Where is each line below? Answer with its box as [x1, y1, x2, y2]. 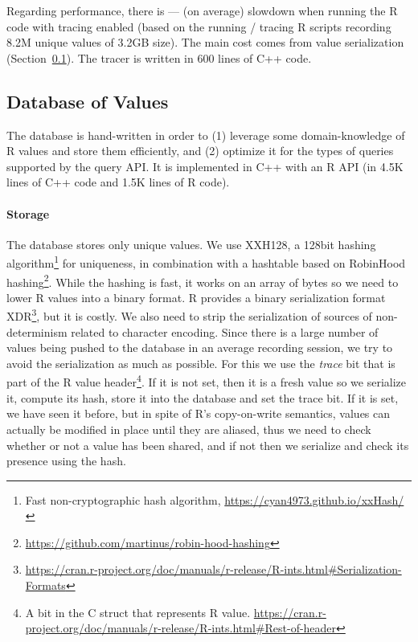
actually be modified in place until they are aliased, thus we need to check [6, 420, 371, 437]
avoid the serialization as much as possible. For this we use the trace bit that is [6, 354, 395, 371]
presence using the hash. [6, 452, 126, 469]
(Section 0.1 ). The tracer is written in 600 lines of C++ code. [6, 49, 312, 66]
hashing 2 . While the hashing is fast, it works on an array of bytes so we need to [6, 271, 399, 290]
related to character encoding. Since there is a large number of [71, 323, 379, 340]
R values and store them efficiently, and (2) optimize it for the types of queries [6, 142, 394, 159]
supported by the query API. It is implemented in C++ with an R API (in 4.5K [6, 157, 404, 174]
